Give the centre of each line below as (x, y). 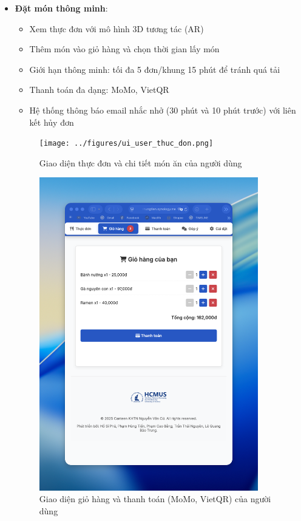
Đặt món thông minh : (61, 8)
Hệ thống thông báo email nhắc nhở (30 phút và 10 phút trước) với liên (163, 110)
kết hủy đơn (52, 122)
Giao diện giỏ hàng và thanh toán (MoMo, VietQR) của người (155, 499)
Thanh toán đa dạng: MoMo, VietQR (99, 90)
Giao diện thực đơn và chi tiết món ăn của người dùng (140, 162)
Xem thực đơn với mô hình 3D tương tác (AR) (117, 28)
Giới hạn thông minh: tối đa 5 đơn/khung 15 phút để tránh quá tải (155, 69)
